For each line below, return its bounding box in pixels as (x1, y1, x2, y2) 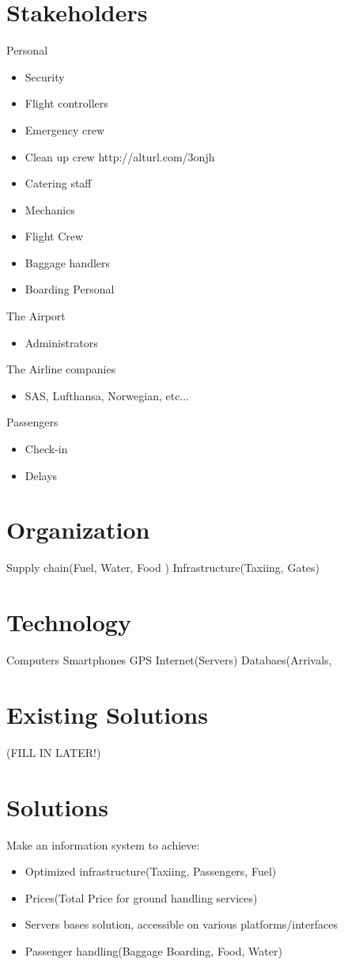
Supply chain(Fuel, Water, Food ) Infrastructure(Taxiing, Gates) (6, 559, 320, 576)
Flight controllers (25, 95, 108, 112)
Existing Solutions (6, 698, 208, 730)
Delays (25, 467, 58, 483)
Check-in (25, 441, 68, 457)
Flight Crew (25, 228, 84, 244)
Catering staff (25, 175, 92, 191)
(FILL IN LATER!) (6, 744, 101, 760)
